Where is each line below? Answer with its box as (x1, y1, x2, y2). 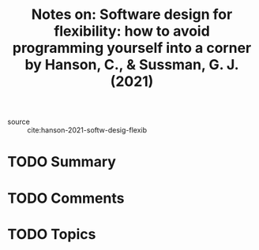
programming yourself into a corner (12, 39, 252, 57)
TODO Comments (7, 189, 125, 207)
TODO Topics (7, 225, 96, 243)
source (7, 117, 31, 127)
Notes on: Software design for (31, 6, 233, 24)
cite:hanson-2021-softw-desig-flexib (27, 125, 148, 135)
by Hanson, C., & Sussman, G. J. (24, 56, 239, 74)
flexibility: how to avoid (54, 22, 210, 40)
